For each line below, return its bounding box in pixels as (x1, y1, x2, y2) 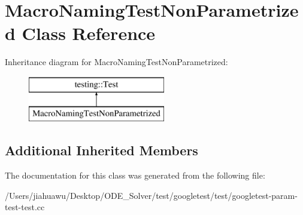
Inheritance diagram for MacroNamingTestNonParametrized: (5, 56, 228, 68)
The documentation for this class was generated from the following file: (5, 169, 265, 182)
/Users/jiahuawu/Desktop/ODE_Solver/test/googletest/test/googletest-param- (5, 189, 298, 201)
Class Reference (22, 21, 156, 45)
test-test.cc (5, 201, 45, 213)
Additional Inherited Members (5, 141, 198, 159)
